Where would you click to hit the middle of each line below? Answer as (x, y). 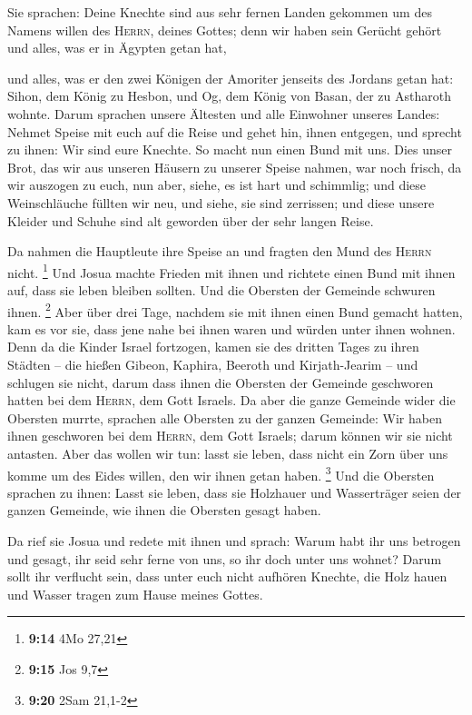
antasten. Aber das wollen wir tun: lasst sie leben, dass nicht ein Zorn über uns (228, 453)
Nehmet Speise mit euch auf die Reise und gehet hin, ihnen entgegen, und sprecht (235, 131)
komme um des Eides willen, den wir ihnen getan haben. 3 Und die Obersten (221, 473)
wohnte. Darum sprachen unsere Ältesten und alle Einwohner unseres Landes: (224, 113)
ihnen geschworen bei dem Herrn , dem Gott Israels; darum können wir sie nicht (230, 436)
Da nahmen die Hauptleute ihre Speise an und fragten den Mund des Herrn (220, 251)
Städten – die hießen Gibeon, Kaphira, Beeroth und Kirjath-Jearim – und (213, 364)
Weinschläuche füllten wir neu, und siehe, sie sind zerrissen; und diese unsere (221, 202)
